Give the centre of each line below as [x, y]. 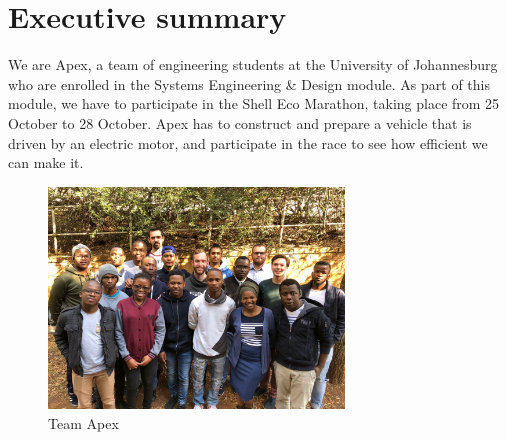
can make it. [46, 162]
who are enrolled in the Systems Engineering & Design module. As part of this [249, 83]
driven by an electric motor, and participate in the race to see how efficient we [248, 142]
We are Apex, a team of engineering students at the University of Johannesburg [253, 64]
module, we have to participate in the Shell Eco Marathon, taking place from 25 [254, 103]
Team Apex [83, 422]
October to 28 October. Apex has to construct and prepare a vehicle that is [240, 122]
